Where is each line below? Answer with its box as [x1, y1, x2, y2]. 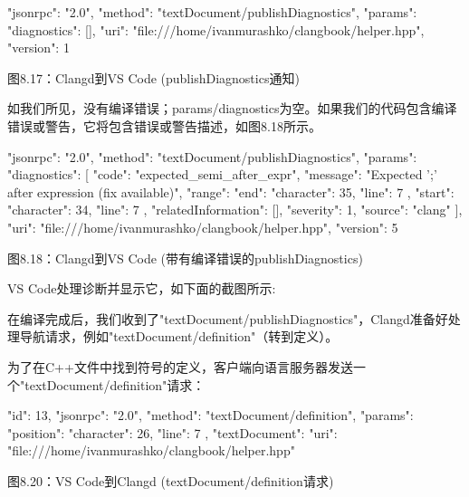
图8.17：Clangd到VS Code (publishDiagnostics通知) [7, 68, 300, 87]
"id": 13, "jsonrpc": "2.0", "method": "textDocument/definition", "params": [7, 406, 414, 425]
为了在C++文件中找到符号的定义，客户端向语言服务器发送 [7, 357, 353, 376]
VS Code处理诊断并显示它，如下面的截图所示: [7, 279, 276, 298]
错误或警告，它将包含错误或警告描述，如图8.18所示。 [7, 116, 321, 135]
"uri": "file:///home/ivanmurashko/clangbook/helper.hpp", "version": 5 [7, 217, 398, 236]
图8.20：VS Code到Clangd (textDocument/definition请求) [7, 471, 334, 490]
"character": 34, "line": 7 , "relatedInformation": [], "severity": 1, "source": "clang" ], [7, 200, 463, 219]
